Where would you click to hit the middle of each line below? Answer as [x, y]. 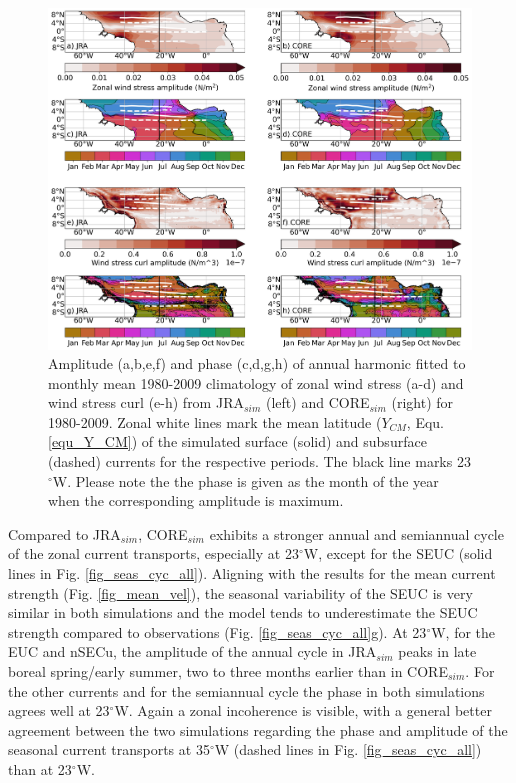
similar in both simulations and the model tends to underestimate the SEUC [243, 612]
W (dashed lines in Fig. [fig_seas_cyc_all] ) [348, 749]
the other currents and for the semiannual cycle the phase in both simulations [246, 690]
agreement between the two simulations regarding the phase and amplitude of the [258, 729]
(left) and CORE [318, 402]
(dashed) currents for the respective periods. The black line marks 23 [259, 461]
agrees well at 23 [59, 710]
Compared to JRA [64, 533]
